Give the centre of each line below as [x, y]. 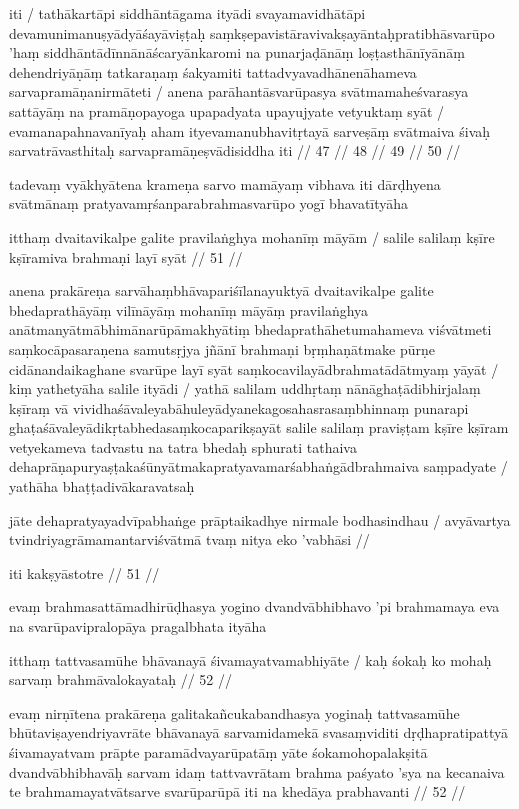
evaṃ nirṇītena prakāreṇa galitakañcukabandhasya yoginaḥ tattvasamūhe [234, 712]
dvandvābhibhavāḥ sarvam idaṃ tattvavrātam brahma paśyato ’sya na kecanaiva [257, 771]
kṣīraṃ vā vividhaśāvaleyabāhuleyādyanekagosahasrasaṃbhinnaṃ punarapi [239, 407]
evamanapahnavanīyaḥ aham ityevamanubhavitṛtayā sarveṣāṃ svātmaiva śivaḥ [250, 130]
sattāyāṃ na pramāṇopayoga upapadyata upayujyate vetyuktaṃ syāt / [226, 110]
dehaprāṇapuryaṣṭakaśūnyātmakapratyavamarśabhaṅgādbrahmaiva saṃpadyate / [258, 466]
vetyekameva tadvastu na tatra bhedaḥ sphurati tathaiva [183, 446]
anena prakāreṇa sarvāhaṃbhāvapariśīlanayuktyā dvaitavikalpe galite [221, 290]
